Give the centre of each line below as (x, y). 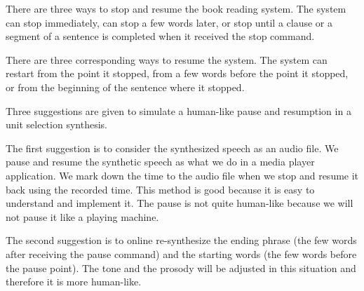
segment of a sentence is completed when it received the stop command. (160, 36)
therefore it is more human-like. (74, 282)
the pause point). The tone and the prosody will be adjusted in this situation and (181, 268)
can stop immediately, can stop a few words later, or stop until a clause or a (169, 22)
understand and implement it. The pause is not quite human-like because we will (180, 203)
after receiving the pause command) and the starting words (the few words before (181, 253)
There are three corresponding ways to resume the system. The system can (167, 59)
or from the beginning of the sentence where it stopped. (125, 87)
